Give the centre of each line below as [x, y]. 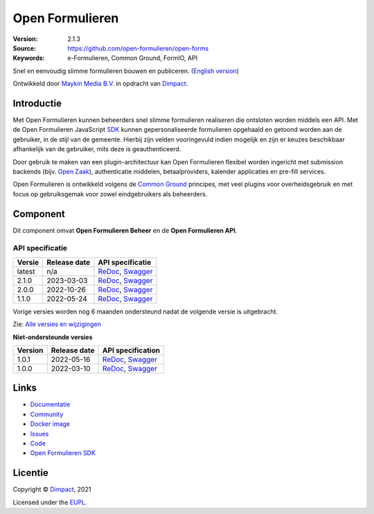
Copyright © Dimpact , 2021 [52, 490]
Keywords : [29, 58]
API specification [131, 350]
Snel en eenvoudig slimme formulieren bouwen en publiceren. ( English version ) [126, 71]
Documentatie [50, 404]
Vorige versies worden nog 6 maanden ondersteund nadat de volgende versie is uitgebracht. [145, 311]
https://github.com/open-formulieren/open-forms [138, 48]
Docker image [50, 424]
